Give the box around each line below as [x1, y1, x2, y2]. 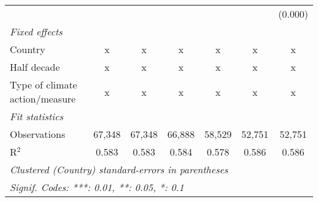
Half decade [10, 60, 60, 74]
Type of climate [10, 78, 78, 92]
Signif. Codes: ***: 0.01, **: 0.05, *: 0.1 [10, 180, 184, 194]
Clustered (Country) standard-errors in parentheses [10, 162, 228, 176]
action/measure [10, 92, 76, 106]
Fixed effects [10, 24, 63, 38]
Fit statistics [10, 109, 64, 123]
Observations [10, 127, 65, 141]
